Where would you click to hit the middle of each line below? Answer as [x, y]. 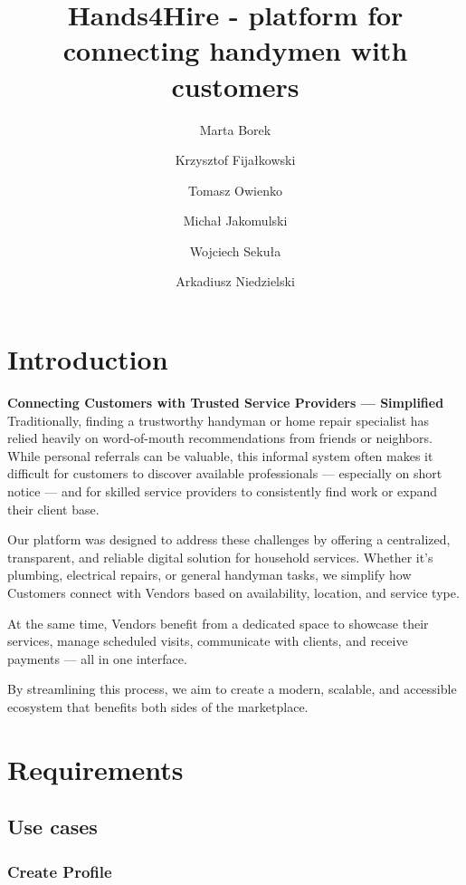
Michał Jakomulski [235, 221]
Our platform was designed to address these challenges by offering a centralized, [229, 539]
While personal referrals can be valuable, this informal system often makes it [220, 455]
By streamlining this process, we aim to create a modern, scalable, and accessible [232, 689]
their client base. [53, 509]
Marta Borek [235, 129]
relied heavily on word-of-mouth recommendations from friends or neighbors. [220, 438]
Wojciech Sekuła [235, 250]
